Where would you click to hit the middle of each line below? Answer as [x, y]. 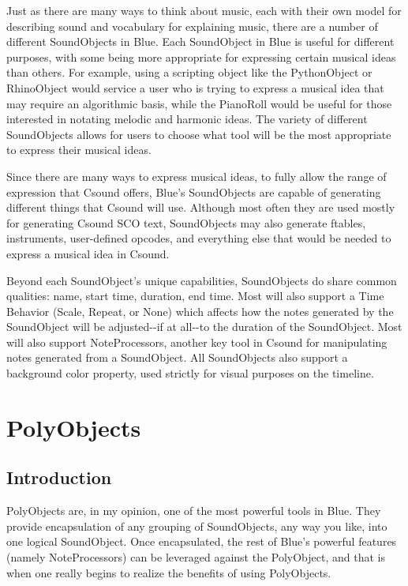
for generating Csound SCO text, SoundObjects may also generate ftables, [186, 222]
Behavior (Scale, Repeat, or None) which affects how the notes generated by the [200, 311]
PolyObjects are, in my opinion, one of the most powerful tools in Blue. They [194, 511]
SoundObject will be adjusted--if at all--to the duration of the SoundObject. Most [204, 327]
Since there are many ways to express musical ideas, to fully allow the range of [197, 176]
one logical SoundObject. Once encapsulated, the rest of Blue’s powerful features [202, 541]
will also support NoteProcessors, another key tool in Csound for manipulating [197, 342]
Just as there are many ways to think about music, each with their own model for [204, 10]
